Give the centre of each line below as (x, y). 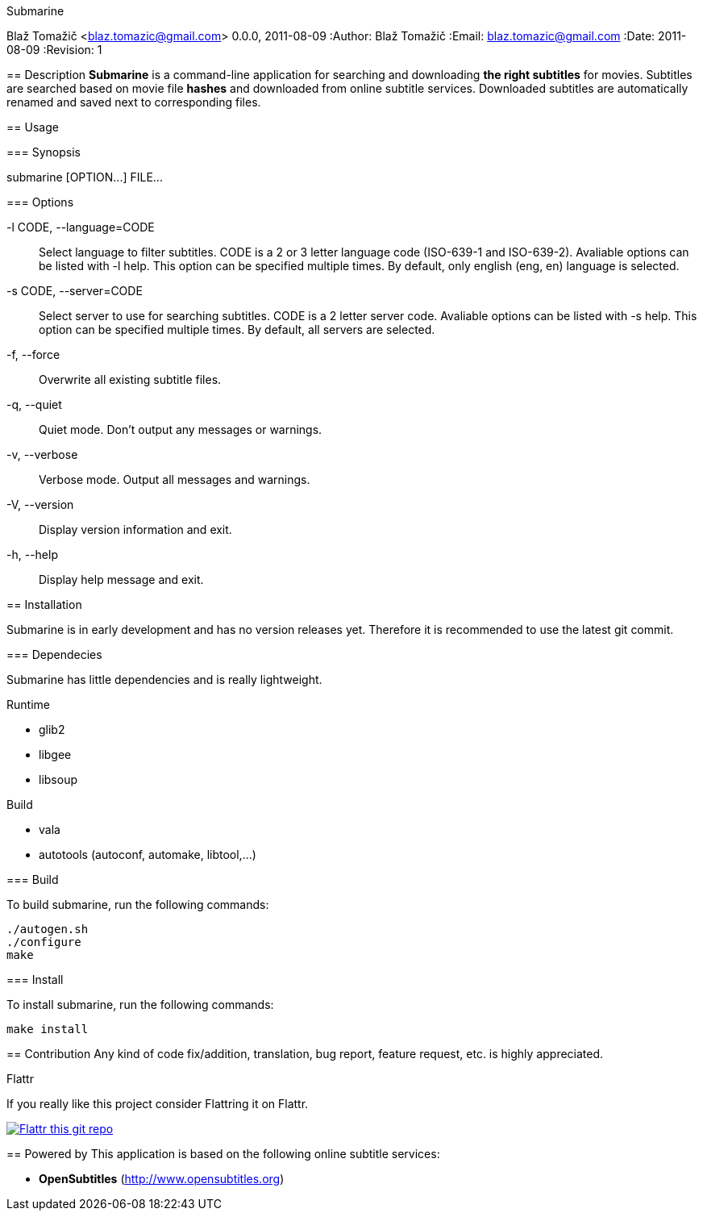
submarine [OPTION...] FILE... (85, 177)
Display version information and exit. (135, 529)
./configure (44, 942)
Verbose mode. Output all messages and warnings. (175, 479)
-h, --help (32, 554)
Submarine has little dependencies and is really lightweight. (164, 679)
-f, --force (33, 354)
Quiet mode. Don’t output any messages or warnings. (181, 429)
